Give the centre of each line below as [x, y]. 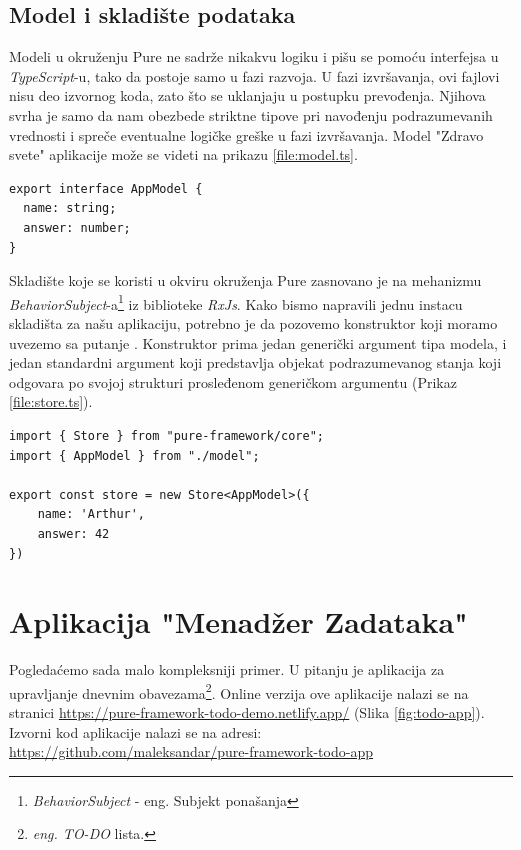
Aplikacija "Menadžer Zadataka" [238, 621]
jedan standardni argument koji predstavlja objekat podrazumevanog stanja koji [255, 362]
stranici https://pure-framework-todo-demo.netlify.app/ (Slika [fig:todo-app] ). [247, 712]
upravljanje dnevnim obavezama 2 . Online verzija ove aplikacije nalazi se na [239, 691]
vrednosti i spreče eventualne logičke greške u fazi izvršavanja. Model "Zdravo [246, 134]
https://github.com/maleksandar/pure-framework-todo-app [191, 751]
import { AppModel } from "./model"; [134, 455]
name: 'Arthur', [91, 514]
